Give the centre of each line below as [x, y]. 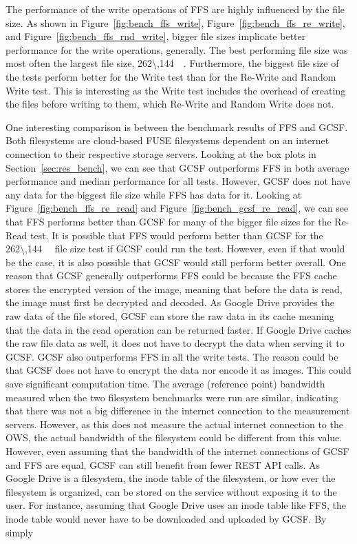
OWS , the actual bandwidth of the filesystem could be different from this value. [174, 437]
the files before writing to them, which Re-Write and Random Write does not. [170, 104]
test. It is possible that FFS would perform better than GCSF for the [176, 235]
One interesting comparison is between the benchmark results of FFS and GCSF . [177, 127]
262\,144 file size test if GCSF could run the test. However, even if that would [175, 249]
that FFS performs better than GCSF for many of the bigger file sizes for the [169, 221]
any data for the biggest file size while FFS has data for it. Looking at [154, 194]
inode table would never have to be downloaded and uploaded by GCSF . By [166, 518]
